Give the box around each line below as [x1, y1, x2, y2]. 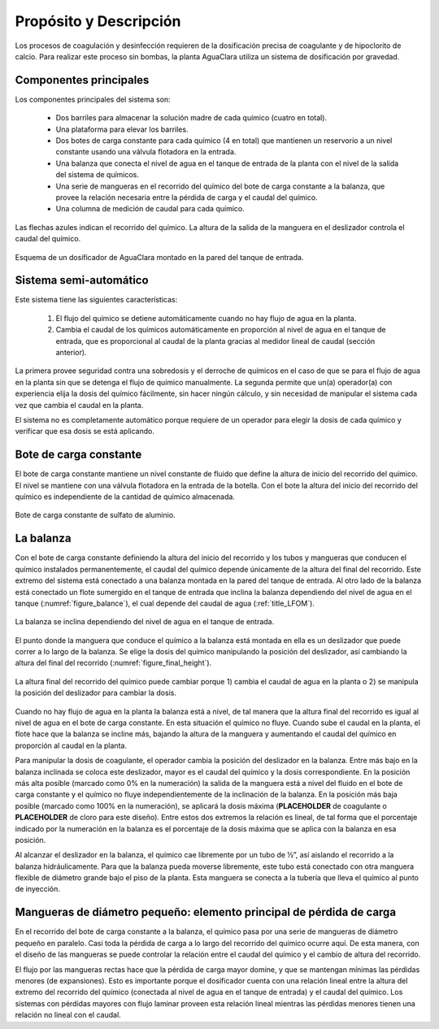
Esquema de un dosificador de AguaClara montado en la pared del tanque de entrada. [15, 252, 304, 262]
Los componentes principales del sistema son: [15, 94, 171, 104]
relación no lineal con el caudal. [15, 1010, 121, 1020]
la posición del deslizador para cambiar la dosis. [15, 688, 176, 698]
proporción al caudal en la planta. [15, 740, 128, 750]
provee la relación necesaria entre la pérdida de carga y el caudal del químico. [55, 192, 318, 202]
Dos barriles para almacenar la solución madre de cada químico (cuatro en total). [55, 113, 328, 123]
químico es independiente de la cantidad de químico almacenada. [15, 492, 236, 501]
